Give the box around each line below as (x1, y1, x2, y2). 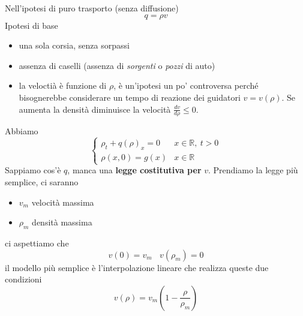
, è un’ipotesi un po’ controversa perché (113, 79, 259, 92)
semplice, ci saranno (5, 175, 79, 188)
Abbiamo (5, 125, 38, 137)
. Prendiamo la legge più (208, 164, 298, 176)
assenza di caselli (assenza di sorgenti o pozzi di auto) (19, 59, 215, 71)
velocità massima (31, 195, 94, 208)
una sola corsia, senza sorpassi (19, 39, 130, 52)
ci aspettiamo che (5, 236, 69, 249)
